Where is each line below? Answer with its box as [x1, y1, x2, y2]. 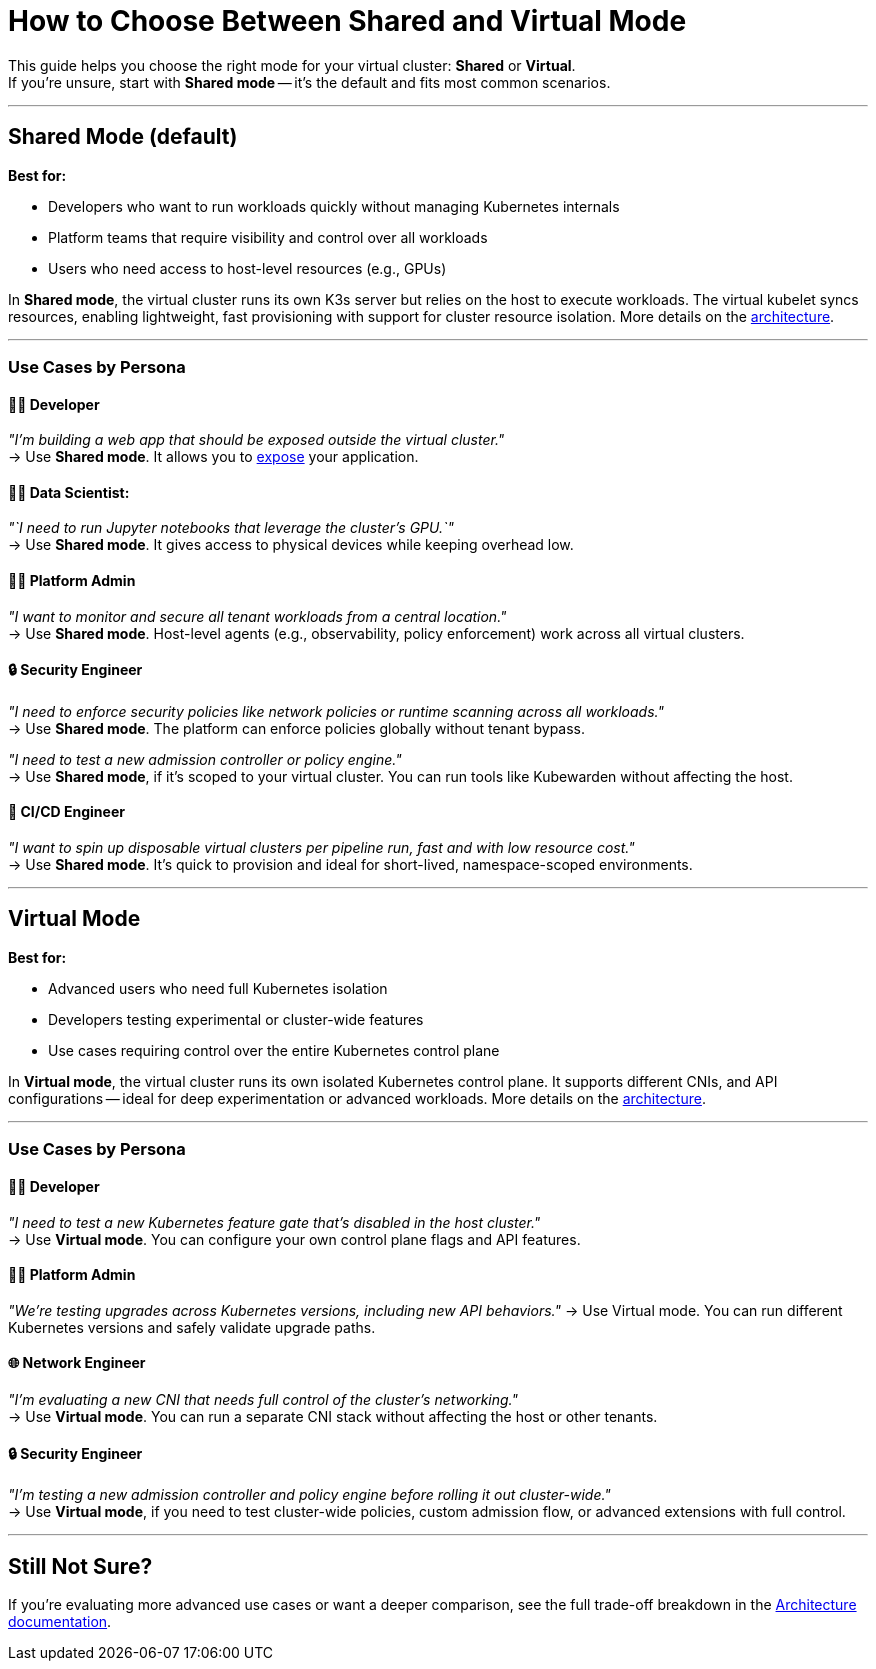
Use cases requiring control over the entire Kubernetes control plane [48, 1041, 500, 1059]
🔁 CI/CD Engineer [8, 803, 125, 821]
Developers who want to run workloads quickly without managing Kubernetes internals [48, 197, 620, 215]
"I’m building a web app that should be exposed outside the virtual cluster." [8, 431, 505, 449]
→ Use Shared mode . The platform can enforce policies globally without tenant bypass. [8, 719, 586, 737]
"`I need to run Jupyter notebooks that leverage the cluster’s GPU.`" [8, 519, 455, 537]
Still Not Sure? [8, 1553, 153, 1579]
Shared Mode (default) [8, 124, 238, 150]
